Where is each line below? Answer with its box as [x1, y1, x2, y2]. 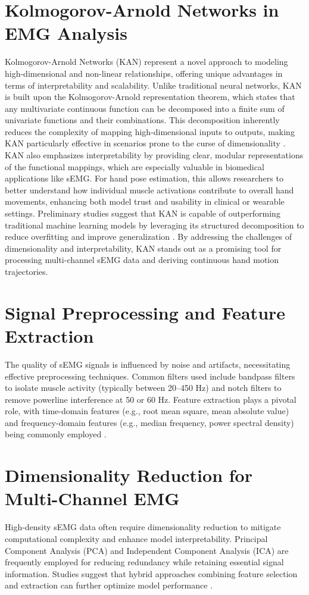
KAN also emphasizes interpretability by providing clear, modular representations [5, 149, 304, 161]
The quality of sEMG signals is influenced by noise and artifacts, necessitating [5, 358, 291, 370]
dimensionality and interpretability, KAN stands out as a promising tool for [5, 242, 282, 254]
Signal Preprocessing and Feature [5, 300, 286, 324]
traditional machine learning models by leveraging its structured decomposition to [5, 218, 304, 231]
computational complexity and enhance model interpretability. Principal [5, 532, 268, 544]
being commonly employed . [5, 428, 107, 440]
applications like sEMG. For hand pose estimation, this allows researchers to [5, 172, 283, 184]
